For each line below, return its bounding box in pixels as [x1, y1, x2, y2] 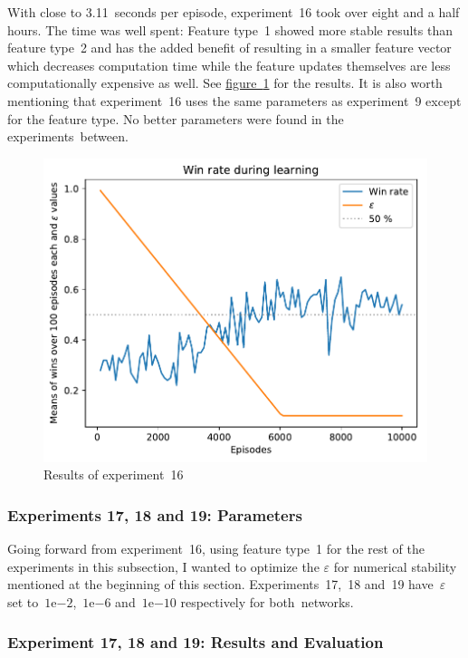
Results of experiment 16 [43, 465, 184, 484]
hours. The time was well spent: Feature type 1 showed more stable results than [7, 20, 453, 39]
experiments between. [7, 127, 129, 146]
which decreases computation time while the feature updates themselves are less [7, 55, 451, 74]
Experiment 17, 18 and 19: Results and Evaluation [7, 631, 384, 653]
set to [7, 592, 39, 611]
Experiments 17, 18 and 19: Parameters [7, 503, 302, 526]
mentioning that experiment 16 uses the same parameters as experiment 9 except [7, 91, 462, 110]
